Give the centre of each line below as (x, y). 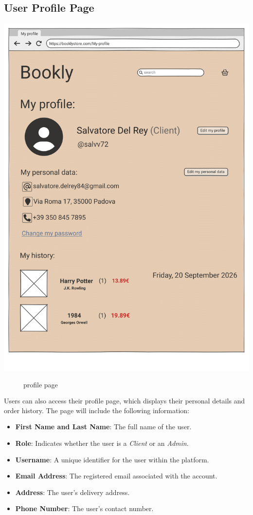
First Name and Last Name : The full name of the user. (103, 427)
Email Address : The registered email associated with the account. (116, 476)
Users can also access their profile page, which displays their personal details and (125, 401)
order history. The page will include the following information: (97, 410)
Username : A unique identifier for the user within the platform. (112, 459)
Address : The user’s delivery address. (72, 492)
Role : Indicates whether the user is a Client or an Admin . (102, 443)
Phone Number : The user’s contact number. (84, 508)
